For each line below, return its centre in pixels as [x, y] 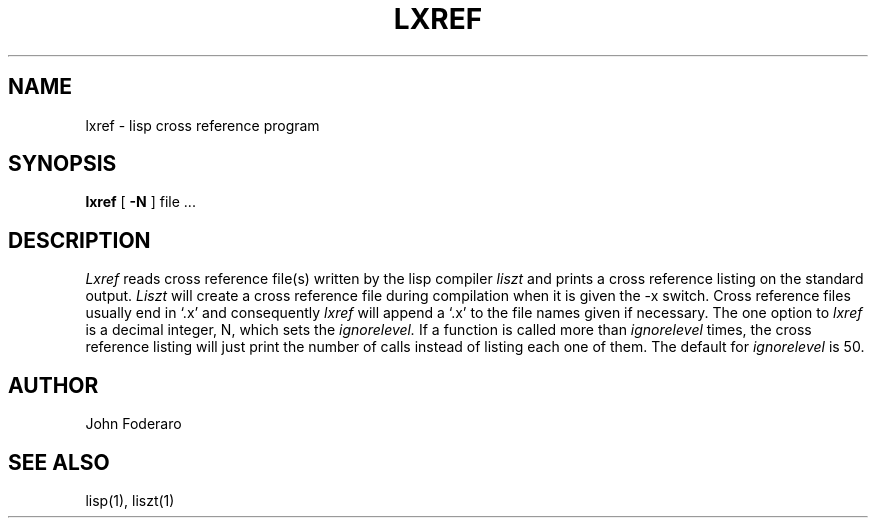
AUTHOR [53, 385]
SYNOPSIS [62, 164]
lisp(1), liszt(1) [130, 500]
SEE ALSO [59, 462]
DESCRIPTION [79, 240]
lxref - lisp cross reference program [202, 125]
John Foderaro [133, 424]
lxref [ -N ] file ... [140, 202]
